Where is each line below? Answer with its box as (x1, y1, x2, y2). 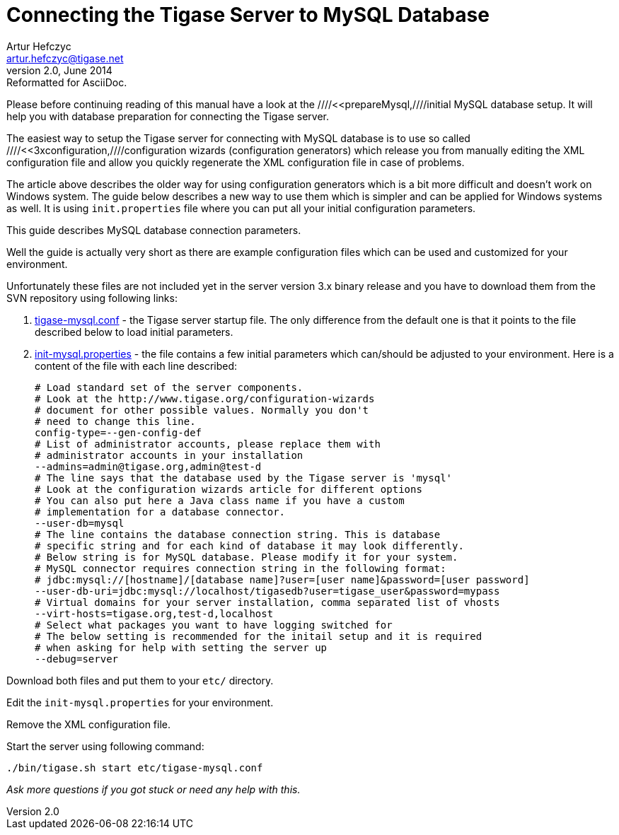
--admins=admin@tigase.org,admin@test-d (35, 460, 262, 472)
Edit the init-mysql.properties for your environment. (6, 696, 274, 708)
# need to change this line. (35, 415, 196, 427)
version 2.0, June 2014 (6, 64, 112, 76)
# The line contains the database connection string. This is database (35, 528, 441, 540)
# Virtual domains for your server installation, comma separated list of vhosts (35, 596, 500, 608)
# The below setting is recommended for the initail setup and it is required (35, 630, 482, 642)
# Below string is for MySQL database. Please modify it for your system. (35, 551, 458, 563)
